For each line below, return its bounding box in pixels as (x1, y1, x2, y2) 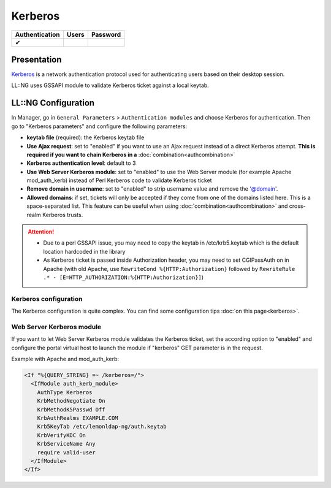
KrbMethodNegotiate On (37, 397, 105, 405)
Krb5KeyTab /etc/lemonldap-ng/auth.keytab (37, 423, 167, 430)
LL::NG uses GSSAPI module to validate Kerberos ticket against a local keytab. (11, 82, 210, 89)
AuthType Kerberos (37, 389, 93, 395)
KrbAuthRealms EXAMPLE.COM (37, 414, 119, 421)
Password (91, 30, 121, 39)
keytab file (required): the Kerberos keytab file (26, 134, 145, 141)
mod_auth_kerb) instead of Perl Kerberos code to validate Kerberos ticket (26, 177, 212, 184)
